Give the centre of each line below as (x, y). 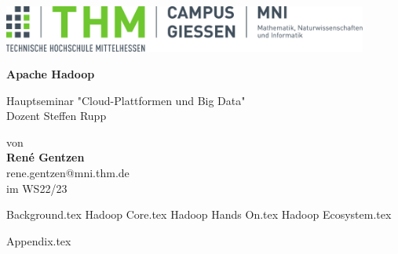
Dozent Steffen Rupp (57, 116)
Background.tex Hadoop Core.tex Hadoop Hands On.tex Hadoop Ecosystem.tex (199, 214)
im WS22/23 (37, 188)
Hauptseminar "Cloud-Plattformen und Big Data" (126, 100)
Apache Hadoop (51, 74)
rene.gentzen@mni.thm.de (68, 173)
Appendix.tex (39, 240)
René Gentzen (46, 157)
